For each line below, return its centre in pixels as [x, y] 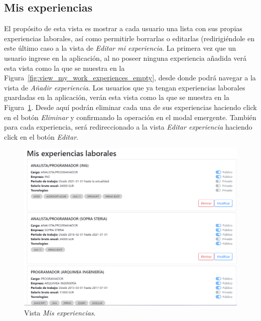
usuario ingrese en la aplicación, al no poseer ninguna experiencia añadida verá [125, 58]
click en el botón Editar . [41, 136]
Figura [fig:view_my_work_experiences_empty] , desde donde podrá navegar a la [130, 78]
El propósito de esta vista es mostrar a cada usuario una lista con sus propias [123, 28]
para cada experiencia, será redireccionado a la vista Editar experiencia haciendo [128, 127]
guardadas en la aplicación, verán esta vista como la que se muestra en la [117, 97]
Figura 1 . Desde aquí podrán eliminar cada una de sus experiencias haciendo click [130, 107]
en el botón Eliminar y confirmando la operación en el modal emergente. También [130, 117]
